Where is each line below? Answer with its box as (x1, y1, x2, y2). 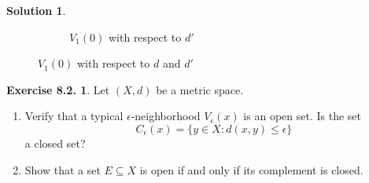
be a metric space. (156, 81, 244, 97)
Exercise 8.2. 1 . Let (6, 81, 110, 97)
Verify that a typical (24, 108, 124, 124)
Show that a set (24, 161, 101, 178)
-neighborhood (131, 108, 201, 124)
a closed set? (24, 134, 86, 151)
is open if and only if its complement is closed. (139, 161, 363, 178)
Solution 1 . (6, 2, 66, 18)
